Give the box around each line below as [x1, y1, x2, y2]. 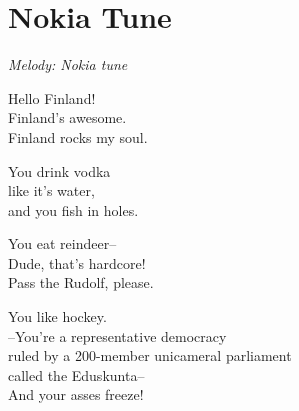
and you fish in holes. [8, 199, 139, 220]
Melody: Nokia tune [8, 54, 128, 75]
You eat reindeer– [8, 233, 117, 254]
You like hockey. [8, 306, 107, 327]
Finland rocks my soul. [8, 126, 148, 147]
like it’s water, [8, 180, 95, 201]
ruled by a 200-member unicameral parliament [8, 345, 292, 366]
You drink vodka [8, 160, 111, 181]
